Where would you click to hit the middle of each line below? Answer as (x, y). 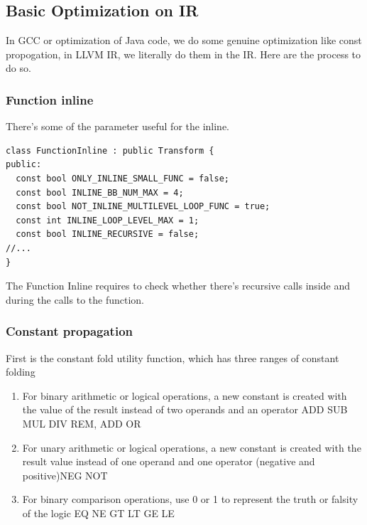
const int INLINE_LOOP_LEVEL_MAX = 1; (108, 220)
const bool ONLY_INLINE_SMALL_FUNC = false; (122, 178)
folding (21, 372)
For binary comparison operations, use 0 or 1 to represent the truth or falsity (190, 499)
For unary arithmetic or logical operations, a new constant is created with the (192, 447)
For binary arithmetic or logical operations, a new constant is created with (185, 395)
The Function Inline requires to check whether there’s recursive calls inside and (178, 286)
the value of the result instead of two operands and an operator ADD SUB (185, 409)
